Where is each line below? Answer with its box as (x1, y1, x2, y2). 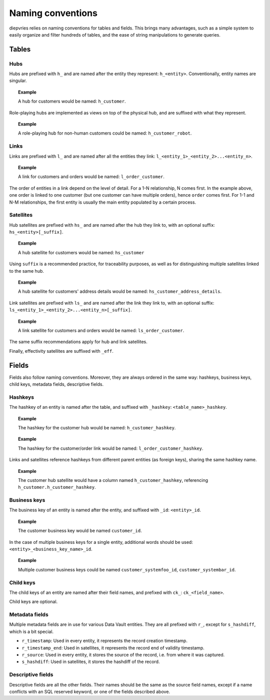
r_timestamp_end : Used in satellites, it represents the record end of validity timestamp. (21, 644, 204, 650)
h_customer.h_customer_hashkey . (18, 484, 96, 490)
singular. (9, 78, 27, 84)
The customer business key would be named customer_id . (18, 528, 142, 534)
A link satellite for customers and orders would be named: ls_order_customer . (18, 327, 184, 333)
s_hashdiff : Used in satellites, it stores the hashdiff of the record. (21, 658, 160, 665)
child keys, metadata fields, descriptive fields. (9, 381, 104, 387)
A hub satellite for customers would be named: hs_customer (18, 249, 144, 255)
